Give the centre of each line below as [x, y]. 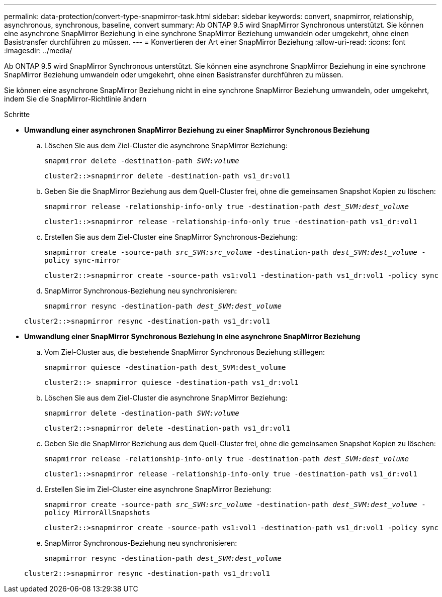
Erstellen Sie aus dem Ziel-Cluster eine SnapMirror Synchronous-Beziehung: [171, 237]
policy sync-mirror [82, 260]
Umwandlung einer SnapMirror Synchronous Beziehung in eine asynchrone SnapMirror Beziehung [192, 336]
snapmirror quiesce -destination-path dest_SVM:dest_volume [165, 367]
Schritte [17, 114]
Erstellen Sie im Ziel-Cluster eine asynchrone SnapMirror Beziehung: [158, 489]
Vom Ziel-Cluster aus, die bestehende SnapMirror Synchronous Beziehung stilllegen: [185, 352]
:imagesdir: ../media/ [38, 51]
